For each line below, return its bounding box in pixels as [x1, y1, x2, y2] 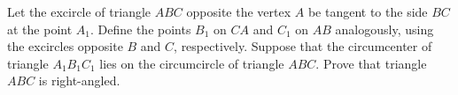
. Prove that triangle [315, 54, 427, 72]
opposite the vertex [186, 3, 291, 20]
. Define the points [89, 19, 191, 38]
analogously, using [335, 19, 434, 38]
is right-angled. [38, 71, 120, 90]
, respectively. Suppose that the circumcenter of [174, 37, 432, 55]
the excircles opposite [7, 37, 123, 55]
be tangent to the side [307, 3, 428, 20]
